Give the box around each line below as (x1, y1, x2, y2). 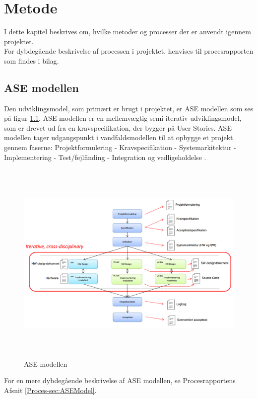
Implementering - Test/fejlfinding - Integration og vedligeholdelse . (4, 152, 206, 162)
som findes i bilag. (4, 55, 59, 66)
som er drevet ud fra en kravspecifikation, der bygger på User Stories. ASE (4, 122, 232, 133)
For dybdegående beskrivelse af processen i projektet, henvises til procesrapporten (4, 46, 254, 56)
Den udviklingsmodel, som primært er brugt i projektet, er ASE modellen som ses (4, 103, 254, 113)
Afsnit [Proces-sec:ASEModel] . (4, 385, 97, 395)
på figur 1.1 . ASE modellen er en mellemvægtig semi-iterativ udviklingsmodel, (4, 113, 242, 123)
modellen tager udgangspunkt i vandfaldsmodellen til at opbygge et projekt (4, 132, 233, 143)
